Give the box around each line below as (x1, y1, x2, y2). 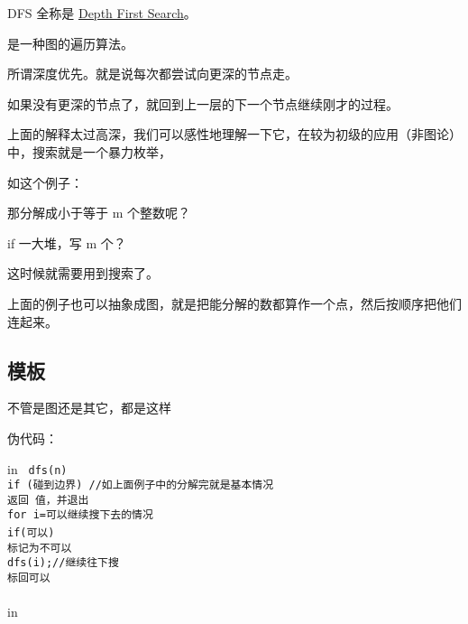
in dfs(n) (7, 459, 68, 478)
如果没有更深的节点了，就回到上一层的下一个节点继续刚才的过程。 (7, 94, 399, 113)
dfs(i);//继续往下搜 (7, 556, 119, 570)
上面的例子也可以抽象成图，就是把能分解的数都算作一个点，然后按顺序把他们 (7, 293, 462, 312)
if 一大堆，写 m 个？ (7, 233, 126, 252)
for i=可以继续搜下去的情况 (7, 508, 153, 522)
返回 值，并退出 (7, 493, 89, 507)
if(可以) (7, 526, 55, 540)
